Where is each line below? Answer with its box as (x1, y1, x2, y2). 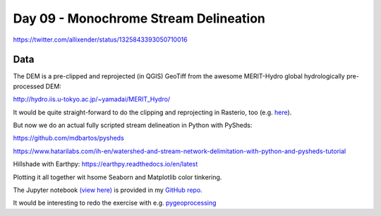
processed (13, 82, 44, 90)
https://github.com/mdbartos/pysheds (13, 134, 125, 143)
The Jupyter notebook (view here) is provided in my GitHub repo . (13, 186, 202, 194)
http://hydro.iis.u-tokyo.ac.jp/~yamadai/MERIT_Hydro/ (13, 95, 171, 104)
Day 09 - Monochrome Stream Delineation (13, 11, 266, 26)
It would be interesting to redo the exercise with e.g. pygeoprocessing (13, 198, 217, 208)
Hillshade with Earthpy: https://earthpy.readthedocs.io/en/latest (13, 160, 198, 169)
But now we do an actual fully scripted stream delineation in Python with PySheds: (13, 121, 253, 130)
